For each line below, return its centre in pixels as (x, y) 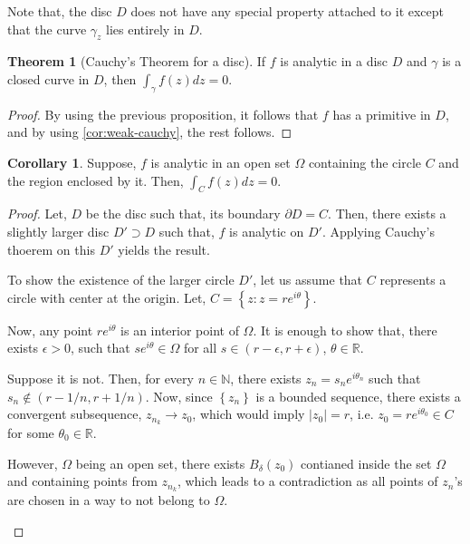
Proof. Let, (37, 214)
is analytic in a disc (334, 61)
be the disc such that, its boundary (183, 214)
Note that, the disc (60, 11)
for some (31, 432)
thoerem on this (51, 249)
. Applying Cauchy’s (379, 231)
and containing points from (82, 481)
